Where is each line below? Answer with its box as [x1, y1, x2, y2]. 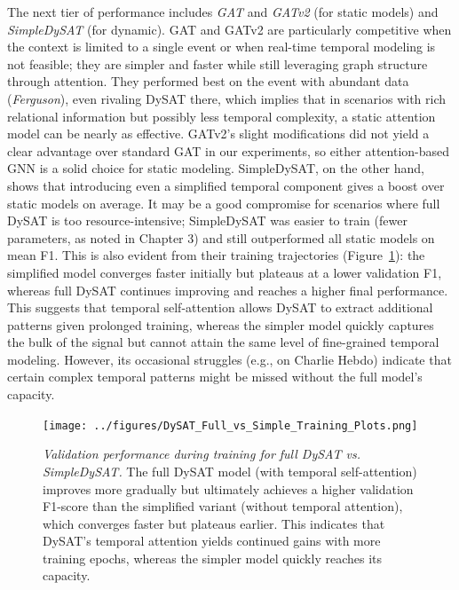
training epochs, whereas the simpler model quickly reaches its [43, 548, 383, 567]
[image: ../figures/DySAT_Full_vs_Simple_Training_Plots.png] [43, 419, 418, 432]
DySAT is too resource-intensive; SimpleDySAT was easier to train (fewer [7, 211, 408, 230]
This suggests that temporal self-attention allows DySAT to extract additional [7, 298, 433, 317]
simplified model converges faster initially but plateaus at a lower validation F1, [7, 263, 442, 281]
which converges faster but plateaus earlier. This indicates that [43, 514, 385, 532]
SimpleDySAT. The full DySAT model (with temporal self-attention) [43, 461, 417, 480]
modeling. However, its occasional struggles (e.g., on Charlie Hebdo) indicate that [7, 350, 452, 368]
